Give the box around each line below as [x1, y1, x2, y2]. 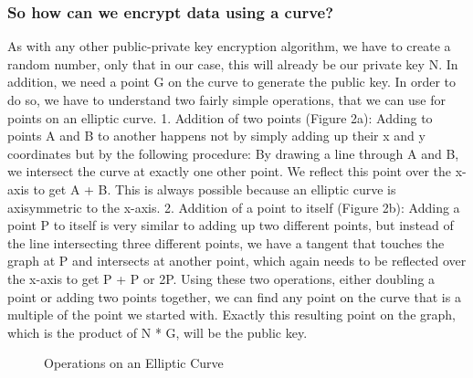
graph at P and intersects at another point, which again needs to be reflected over [7, 251, 467, 270]
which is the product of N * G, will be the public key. [7, 322, 308, 341]
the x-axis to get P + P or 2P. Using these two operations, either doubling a [7, 268, 436, 288]
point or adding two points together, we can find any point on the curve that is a [7, 287, 461, 306]
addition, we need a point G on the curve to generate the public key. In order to [7, 72, 457, 91]
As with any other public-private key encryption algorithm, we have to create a [7, 37, 451, 56]
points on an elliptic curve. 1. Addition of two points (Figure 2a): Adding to [7, 108, 433, 127]
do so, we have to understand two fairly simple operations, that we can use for [7, 90, 447, 109]
